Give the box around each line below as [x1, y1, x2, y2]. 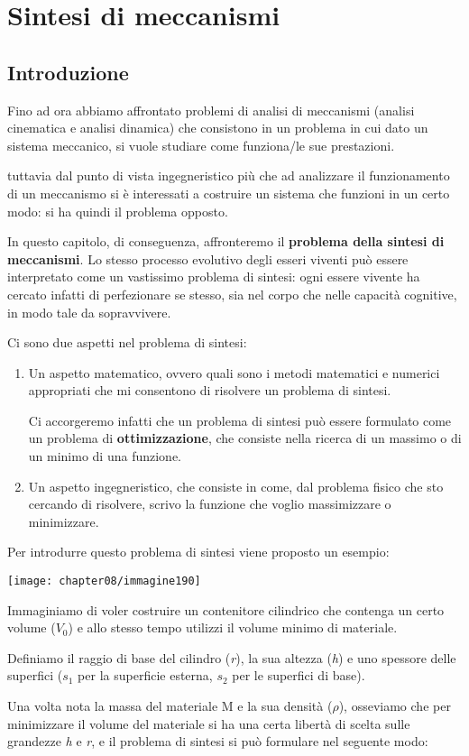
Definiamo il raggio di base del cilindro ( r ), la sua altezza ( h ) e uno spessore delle [7, 648, 456, 667]
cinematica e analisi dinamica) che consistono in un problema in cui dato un [7, 118, 428, 137]
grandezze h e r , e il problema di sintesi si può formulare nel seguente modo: [7, 732, 428, 751]
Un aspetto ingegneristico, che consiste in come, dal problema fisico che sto [28, 476, 444, 495]
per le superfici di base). [232, 666, 365, 685]
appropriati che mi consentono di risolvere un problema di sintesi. [28, 381, 391, 400]
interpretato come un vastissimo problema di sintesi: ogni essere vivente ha [7, 267, 420, 286]
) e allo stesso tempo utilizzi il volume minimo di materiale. [68, 618, 398, 637]
